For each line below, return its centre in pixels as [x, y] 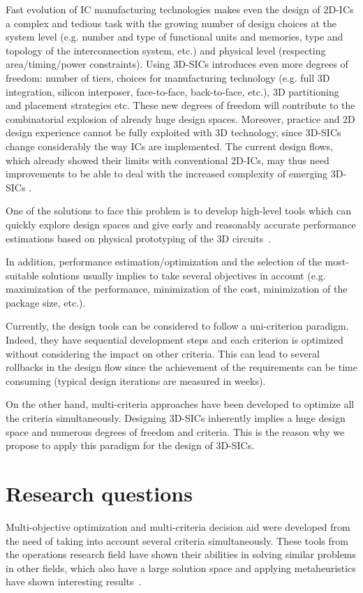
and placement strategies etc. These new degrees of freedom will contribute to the [180, 105]
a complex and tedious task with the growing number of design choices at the [171, 23]
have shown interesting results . [74, 581]
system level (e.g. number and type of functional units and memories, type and [175, 37]
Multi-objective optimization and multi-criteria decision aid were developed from [178, 526]
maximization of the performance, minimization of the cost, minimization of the [177, 289]
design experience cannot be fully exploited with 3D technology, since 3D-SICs [173, 132]
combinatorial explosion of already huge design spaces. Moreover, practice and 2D [180, 118]
